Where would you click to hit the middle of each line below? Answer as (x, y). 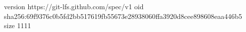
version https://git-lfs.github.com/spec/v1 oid (74, 6)
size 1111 (18, 25)
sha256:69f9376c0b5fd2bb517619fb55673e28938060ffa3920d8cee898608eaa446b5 (123, 16)
